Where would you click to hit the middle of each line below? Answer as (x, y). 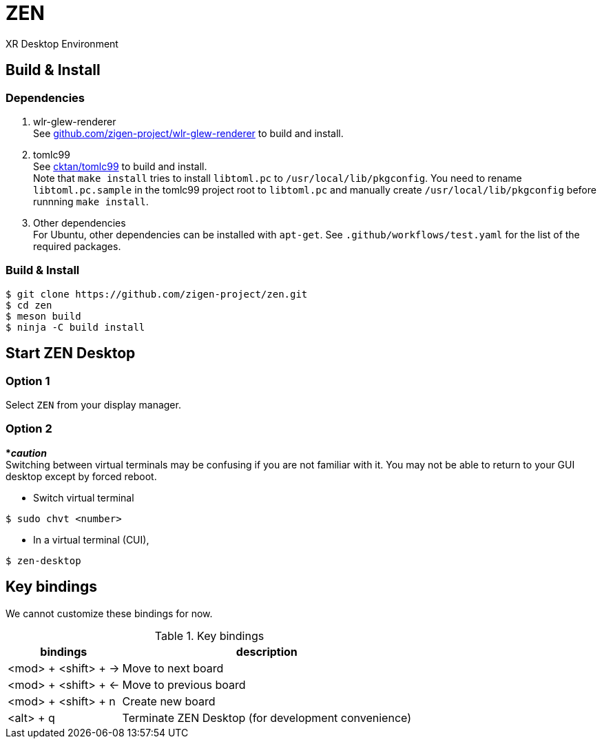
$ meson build (43, 316)
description (267, 651)
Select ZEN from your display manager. (93, 404)
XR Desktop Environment (62, 43)
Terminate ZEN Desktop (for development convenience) (267, 717)
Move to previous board (184, 684)
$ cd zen (29, 305)
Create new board (169, 701)
